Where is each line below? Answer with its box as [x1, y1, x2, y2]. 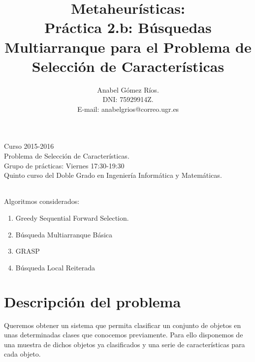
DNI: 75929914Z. [102, 94, 154, 104]
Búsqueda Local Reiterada [15, 262, 96, 272]
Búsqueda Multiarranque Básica [15, 229, 113, 239]
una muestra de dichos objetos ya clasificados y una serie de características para [4, 339, 245, 349]
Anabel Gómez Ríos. [97, 84, 159, 95]
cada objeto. [4, 349, 41, 359]
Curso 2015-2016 [4, 141, 54, 151]
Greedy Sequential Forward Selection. [15, 213, 129, 223]
